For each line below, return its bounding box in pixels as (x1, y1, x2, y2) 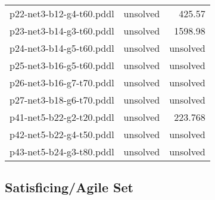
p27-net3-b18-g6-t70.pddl (10, 93, 114, 107)
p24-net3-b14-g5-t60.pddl (10, 41, 114, 55)
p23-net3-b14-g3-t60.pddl (10, 24, 114, 37)
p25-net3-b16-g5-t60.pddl (10, 58, 114, 72)
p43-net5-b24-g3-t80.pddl (10, 145, 114, 158)
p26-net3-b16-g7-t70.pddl (10, 76, 114, 89)
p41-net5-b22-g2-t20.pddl (10, 110, 114, 124)
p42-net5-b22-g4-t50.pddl (10, 127, 114, 141)
